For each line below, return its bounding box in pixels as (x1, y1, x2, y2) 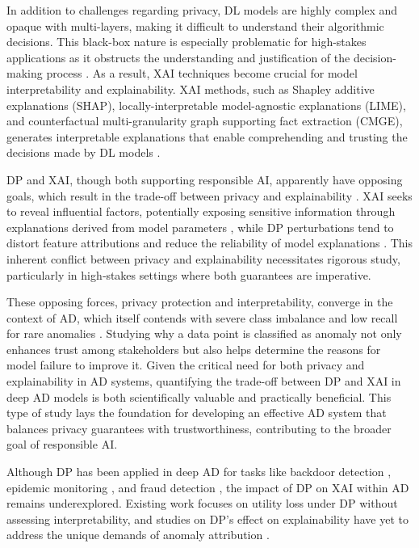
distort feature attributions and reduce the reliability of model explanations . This (6, 234, 413, 251)
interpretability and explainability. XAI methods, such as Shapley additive (6, 80, 375, 97)
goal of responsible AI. (6, 436, 118, 453)
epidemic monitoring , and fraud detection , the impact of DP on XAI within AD (6, 478, 409, 495)
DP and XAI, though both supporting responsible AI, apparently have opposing (6, 171, 403, 188)
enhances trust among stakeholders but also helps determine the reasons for (6, 340, 381, 357)
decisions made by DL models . (6, 144, 161, 161)
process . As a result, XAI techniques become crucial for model (46, 65, 358, 82)
